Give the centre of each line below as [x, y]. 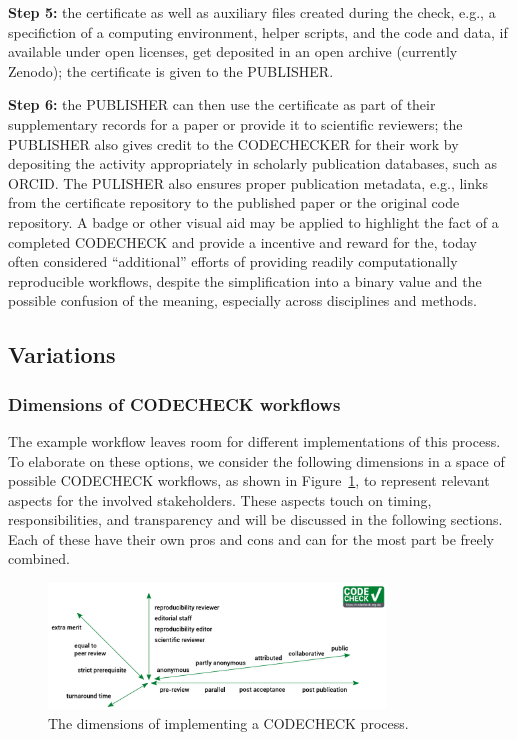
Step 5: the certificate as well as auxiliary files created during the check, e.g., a [252, 12]
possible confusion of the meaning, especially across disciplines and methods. [242, 300]
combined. [39, 558]
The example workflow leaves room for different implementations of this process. [254, 440]
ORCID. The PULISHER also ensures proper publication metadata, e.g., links [248, 182]
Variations [62, 354]
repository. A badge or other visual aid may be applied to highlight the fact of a [253, 221]
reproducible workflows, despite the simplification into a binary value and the [245, 280]
